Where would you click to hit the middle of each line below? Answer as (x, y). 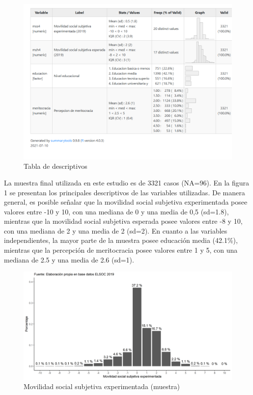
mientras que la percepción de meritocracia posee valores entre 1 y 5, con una (121, 250)
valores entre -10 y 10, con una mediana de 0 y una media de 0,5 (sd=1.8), (116, 211)
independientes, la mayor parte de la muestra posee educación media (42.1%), (121, 240)
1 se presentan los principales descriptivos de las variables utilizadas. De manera (125, 192)
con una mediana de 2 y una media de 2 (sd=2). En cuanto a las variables (116, 230)
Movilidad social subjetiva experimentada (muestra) (102, 386)
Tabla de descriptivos (56, 166)
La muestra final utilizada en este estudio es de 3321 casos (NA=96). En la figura (127, 182)
